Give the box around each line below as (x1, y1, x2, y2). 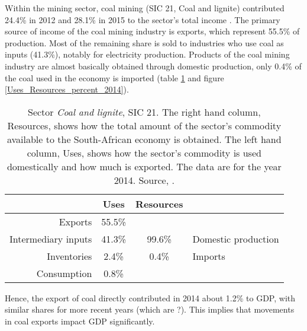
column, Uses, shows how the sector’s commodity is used (27, 145, 261, 160)
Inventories (47, 249, 92, 263)
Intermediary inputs (9, 231, 92, 246)
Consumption (36, 266, 92, 280)
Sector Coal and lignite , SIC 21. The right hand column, (28, 104, 261, 119)
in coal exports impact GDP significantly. (5, 314, 155, 327)
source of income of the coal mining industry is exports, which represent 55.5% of (5, 25, 300, 37)
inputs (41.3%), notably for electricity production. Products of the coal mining (5, 48, 290, 61)
